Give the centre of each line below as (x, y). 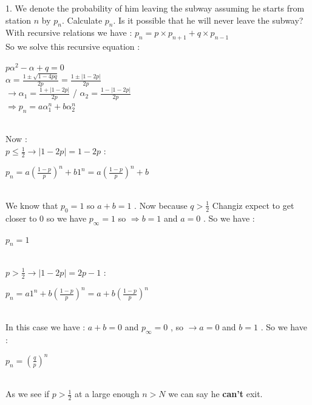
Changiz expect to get (253, 205)
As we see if (28, 394)
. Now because (161, 205)
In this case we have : (46, 326)
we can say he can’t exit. (215, 394)
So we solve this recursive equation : (73, 46)
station (19, 20)
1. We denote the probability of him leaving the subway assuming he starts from (155, 8)
